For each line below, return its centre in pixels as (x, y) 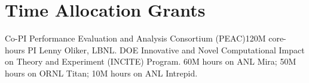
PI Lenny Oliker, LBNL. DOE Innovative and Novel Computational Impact (166, 50)
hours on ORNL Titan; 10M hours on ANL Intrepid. (101, 73)
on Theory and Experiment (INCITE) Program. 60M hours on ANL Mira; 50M (151, 61)
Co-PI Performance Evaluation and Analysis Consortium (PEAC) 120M (135, 38)
